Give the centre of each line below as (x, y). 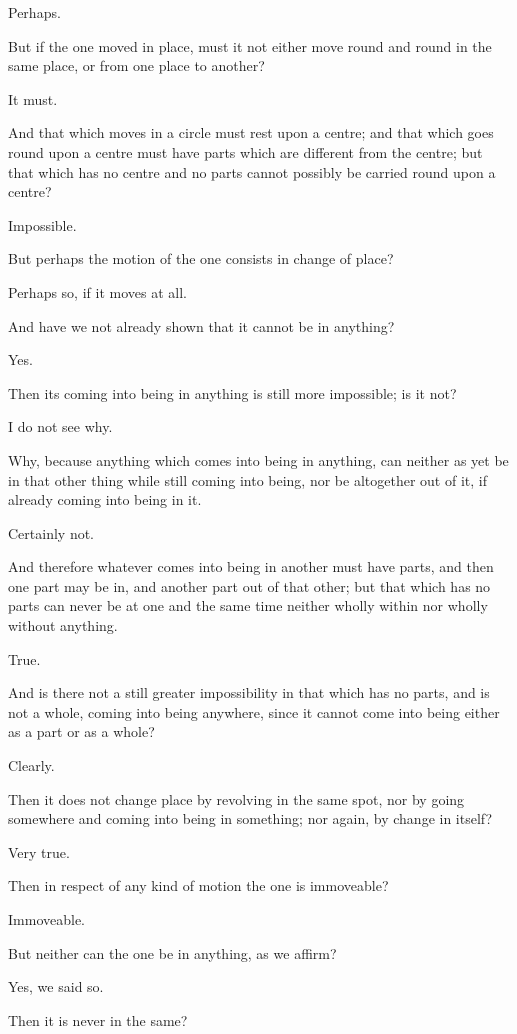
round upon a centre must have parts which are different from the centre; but (245, 151)
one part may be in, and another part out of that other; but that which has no (249, 585)
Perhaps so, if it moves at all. (97, 291)
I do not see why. (60, 426)
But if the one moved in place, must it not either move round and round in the (250, 45)
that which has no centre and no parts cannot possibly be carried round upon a (252, 171)
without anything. (63, 625)
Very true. (39, 851)
